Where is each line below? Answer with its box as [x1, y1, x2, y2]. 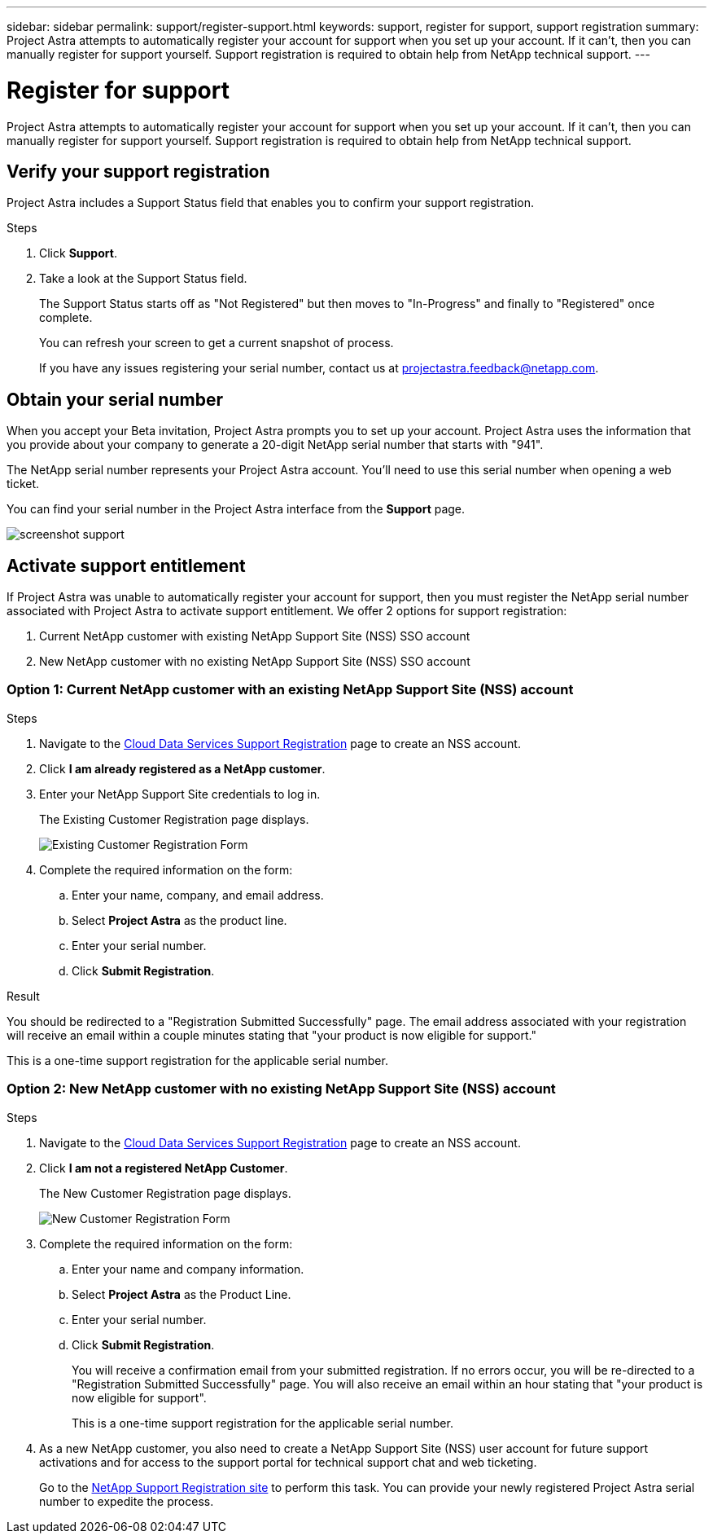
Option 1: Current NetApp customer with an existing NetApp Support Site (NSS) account [7, 681, 574, 698]
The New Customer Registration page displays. [39, 1186, 291, 1200]
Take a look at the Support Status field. [39, 271, 247, 286]
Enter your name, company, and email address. [72, 887, 324, 902]
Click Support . [39, 246, 117, 261]
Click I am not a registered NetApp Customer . [39, 1160, 288, 1175]
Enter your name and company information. [72, 1261, 304, 1276]
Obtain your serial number [7, 389, 223, 410]
